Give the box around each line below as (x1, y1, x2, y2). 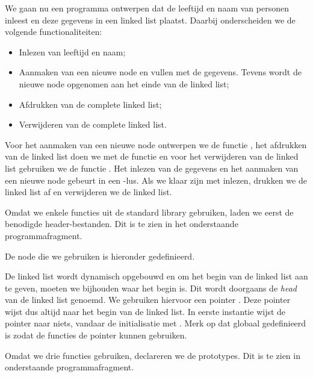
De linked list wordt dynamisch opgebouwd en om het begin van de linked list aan (5, 270, 308, 282)
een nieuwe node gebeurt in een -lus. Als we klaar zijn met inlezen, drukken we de (5, 173, 307, 186)
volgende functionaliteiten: (5, 25, 102, 38)
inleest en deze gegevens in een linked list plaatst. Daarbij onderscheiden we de (5, 13, 296, 26)
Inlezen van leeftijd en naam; (19, 45, 126, 58)
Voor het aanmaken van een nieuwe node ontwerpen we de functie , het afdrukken (5, 138, 307, 151)
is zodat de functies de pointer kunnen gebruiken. (5, 329, 187, 341)
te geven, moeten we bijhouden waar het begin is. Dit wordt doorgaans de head (5, 281, 297, 294)
